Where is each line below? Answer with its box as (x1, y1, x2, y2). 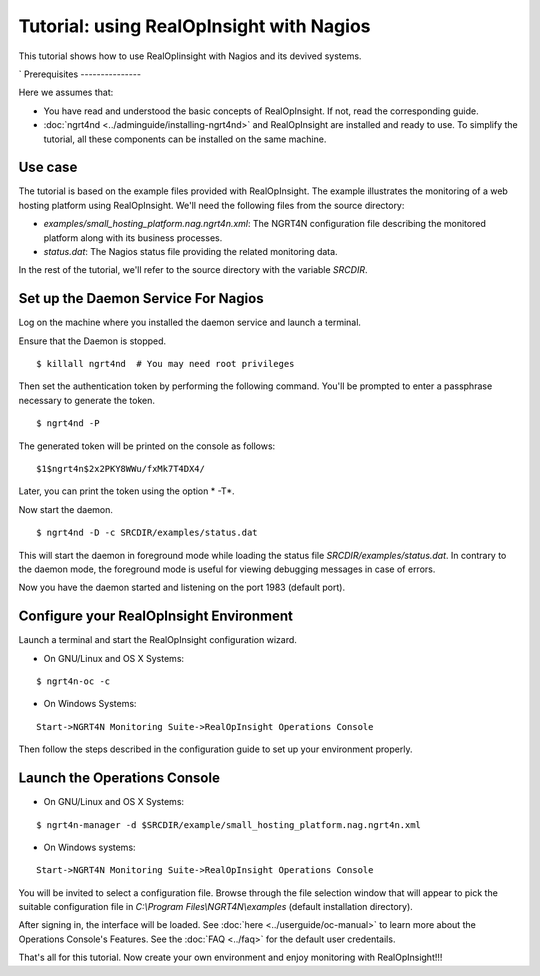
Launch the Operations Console (18, 770, 220, 787)
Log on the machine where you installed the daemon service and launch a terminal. (18, 316, 362, 329)
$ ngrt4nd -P (36, 418, 100, 429)
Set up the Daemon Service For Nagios (18, 290, 264, 307)
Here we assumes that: (18, 86, 114, 99)
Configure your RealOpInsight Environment (18, 608, 294, 625)
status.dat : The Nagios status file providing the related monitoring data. (43, 245, 339, 257)
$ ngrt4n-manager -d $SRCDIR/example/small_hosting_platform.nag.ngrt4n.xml (36, 819, 422, 830)
